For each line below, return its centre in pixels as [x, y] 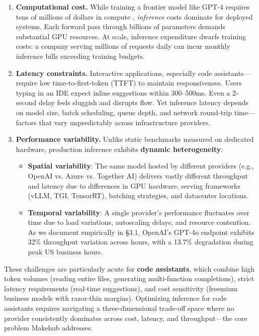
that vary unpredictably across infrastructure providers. [124, 122]
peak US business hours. [65, 252]
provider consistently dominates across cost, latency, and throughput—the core [126, 318]
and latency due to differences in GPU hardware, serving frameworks [134, 185]
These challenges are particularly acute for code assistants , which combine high [129, 268]
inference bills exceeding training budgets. [80, 56]
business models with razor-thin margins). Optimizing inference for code [115, 298]
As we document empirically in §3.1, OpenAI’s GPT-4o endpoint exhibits [141, 232]
